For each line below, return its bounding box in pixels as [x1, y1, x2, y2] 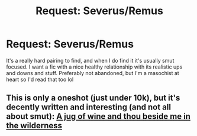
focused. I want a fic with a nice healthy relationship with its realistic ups [6, 63, 183, 70]
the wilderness [6, 121, 63, 131]
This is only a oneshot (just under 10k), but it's [6, 93, 180, 103]
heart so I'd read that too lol [6, 76, 74, 83]
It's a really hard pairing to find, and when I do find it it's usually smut [6, 57, 175, 64]
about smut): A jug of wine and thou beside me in [6, 111, 191, 122]
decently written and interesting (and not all [6, 102, 172, 112]
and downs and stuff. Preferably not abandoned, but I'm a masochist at [6, 69, 179, 76]
